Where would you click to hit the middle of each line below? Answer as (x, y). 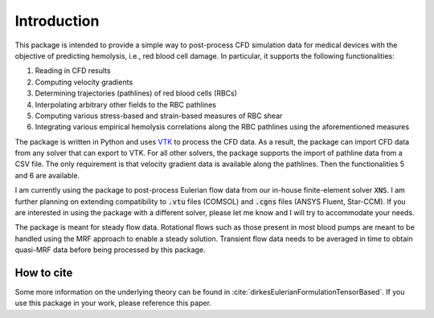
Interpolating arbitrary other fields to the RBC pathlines (126, 104)
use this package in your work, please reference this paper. (113, 303)
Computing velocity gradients (84, 82)
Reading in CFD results (73, 71)
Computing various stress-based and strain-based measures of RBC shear (159, 116)
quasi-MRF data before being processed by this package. (110, 250)
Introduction (57, 21)
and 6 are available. (47, 175)
